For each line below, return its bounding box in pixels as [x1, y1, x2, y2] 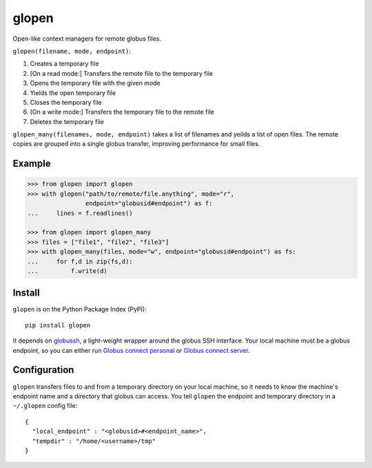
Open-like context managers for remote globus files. [12, 34, 162, 43]
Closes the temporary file [30, 98, 103, 106]
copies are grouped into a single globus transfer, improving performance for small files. [12, 140, 260, 148]
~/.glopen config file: [12, 402, 78, 410]
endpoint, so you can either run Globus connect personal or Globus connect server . [12, 346, 251, 354]
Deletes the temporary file [30, 117, 105, 125]
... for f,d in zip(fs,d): [27, 257, 134, 265]
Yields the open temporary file [30, 88, 116, 96]
